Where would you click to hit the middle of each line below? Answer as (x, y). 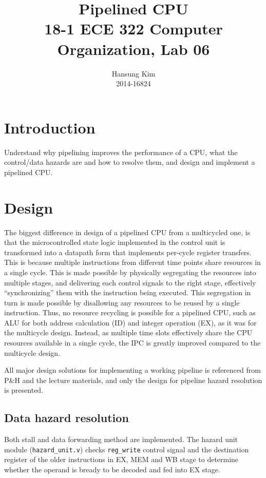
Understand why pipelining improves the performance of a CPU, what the (121, 152)
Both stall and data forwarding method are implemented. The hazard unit (121, 439)
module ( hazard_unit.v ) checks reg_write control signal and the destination (127, 449)
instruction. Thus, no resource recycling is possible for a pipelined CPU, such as (130, 312)
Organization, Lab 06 (134, 49)
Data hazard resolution (66, 418)
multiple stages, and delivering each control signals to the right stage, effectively (130, 282)
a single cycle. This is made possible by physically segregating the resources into (130, 272)
